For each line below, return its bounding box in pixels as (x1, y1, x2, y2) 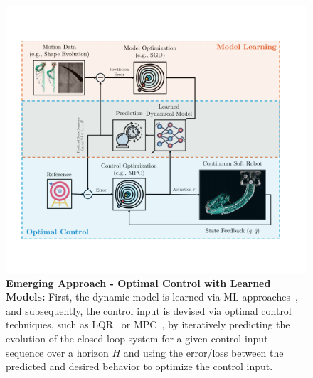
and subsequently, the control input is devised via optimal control (6, 303, 292, 318)
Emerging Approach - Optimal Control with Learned (6, 275, 271, 290)
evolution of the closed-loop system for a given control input (6, 330, 268, 345)
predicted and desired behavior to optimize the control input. (6, 359, 273, 374)
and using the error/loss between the (123, 345, 284, 360)
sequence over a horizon (6, 345, 109, 360)
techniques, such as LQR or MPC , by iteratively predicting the (6, 317, 290, 332)
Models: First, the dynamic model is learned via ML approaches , (6, 289, 298, 304)
